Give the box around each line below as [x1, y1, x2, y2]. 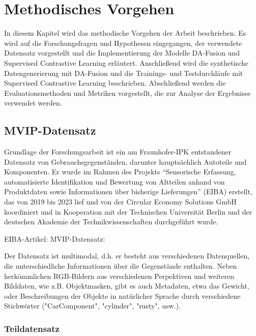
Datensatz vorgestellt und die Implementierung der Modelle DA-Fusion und [4, 47, 240, 58]
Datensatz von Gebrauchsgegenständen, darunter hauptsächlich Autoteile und [4, 156, 247, 167]
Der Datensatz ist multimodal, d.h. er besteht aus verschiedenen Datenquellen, [4, 250, 250, 261]
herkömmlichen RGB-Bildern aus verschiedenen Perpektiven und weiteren [4, 270, 234, 281]
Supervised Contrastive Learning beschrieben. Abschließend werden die [4, 77, 226, 88]
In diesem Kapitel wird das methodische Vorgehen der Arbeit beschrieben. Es [4, 28, 246, 38]
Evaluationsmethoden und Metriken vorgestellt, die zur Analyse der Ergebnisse [4, 87, 251, 98]
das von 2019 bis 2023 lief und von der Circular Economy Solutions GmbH [4, 196, 237, 207]
